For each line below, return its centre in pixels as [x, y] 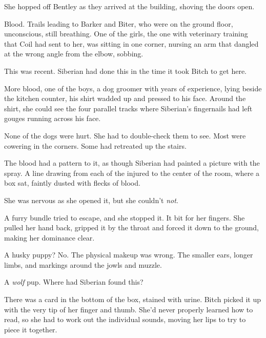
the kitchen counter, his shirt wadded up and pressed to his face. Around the [125, 98]
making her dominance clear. [49, 237]
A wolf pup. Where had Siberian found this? [74, 282]
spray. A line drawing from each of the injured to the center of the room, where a [132, 173]
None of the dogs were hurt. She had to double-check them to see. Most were [125, 135]
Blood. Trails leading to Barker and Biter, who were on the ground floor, [119, 23]
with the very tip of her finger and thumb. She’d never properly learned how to [129, 309]
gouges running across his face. [53, 118]
